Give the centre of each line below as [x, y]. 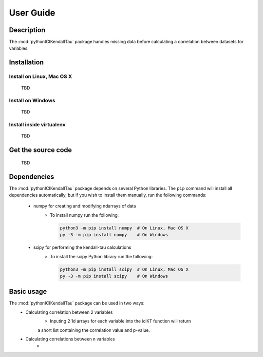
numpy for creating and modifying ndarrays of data [85, 206]
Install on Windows [32, 101]
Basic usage [28, 291]
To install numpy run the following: [85, 215]
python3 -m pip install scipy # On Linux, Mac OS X [124, 269]
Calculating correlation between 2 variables [69, 312]
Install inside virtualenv [37, 125]
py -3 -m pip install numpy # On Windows [114, 235]
